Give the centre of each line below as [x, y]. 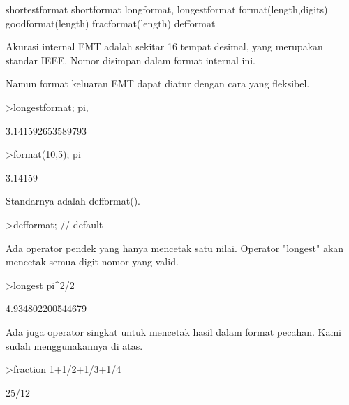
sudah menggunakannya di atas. [74, 345]
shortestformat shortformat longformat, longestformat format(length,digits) [167, 9]
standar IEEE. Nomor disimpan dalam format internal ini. [131, 60]
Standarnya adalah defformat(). [73, 201]
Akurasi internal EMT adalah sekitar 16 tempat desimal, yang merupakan [164, 46]
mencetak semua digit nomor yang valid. [92, 262]
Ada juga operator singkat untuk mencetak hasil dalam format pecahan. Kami [173, 331]
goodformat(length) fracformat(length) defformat [111, 23]
